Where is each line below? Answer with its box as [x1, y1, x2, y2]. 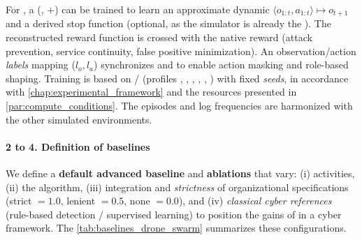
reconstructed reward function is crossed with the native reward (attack [6, 30, 312, 45]
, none [124, 193, 150, 208]
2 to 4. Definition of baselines [6, 139, 150, 153]
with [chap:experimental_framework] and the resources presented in [6, 84, 297, 99]
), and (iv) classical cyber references [178, 193, 332, 208]
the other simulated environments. [6, 112, 152, 126]
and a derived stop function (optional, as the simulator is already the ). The [6, 16, 331, 31]
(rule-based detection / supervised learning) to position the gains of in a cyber [6, 207, 342, 221]
